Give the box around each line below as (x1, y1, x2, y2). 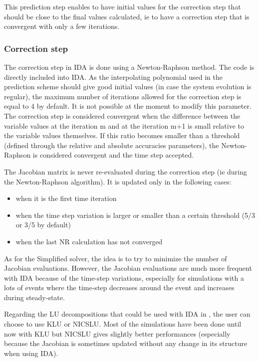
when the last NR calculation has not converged (15, 236, 163, 246)
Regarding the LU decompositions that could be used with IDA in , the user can (4, 309, 251, 319)
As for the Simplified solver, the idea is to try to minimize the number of (4, 253, 227, 263)
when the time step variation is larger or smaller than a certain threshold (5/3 (15, 209, 256, 220)
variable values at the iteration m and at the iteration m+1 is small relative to (4, 120, 245, 131)
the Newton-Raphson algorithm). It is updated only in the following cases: (4, 176, 232, 186)
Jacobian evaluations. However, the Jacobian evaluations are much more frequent (4, 263, 252, 273)
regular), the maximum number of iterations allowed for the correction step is (4, 91, 242, 101)
